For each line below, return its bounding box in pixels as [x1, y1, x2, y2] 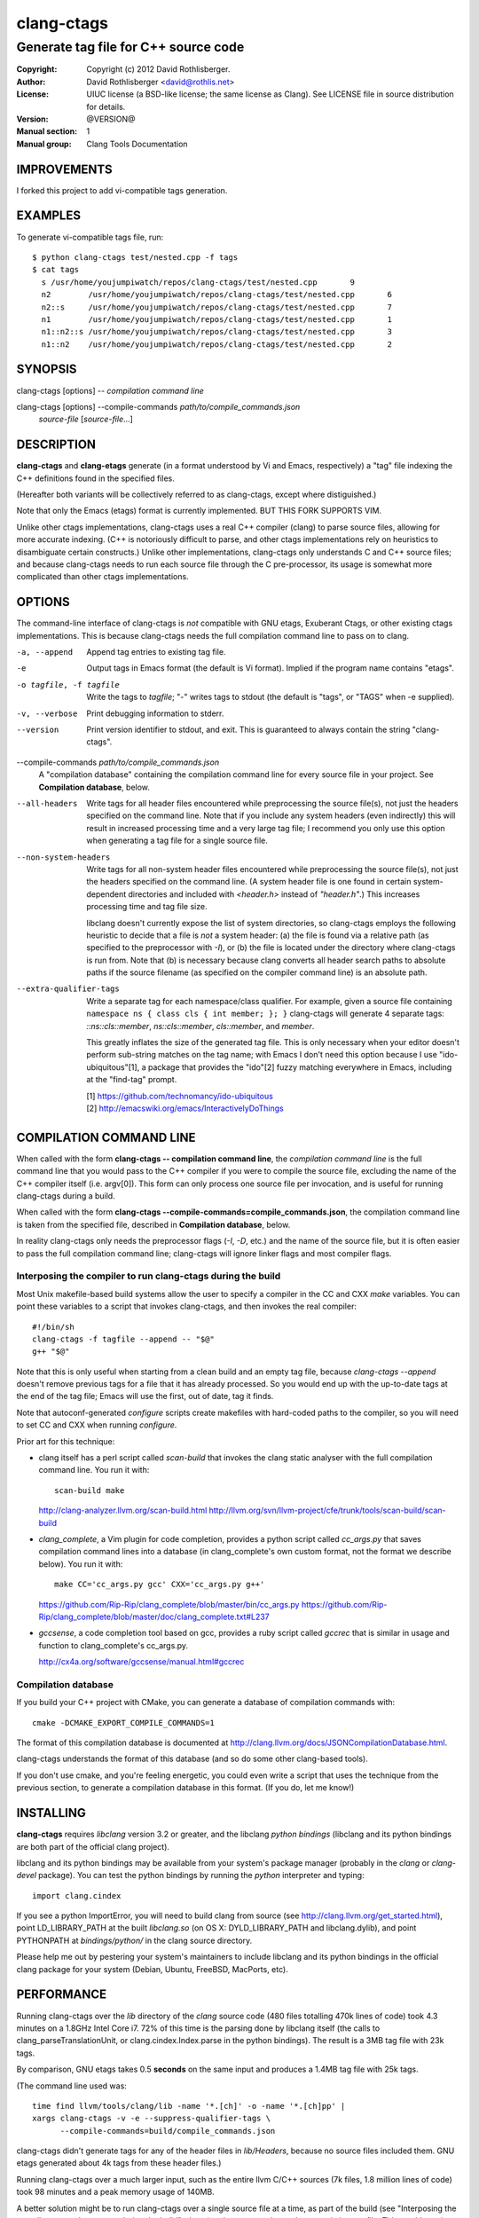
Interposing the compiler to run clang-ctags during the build [16, 1270, 281, 1282]
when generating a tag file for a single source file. [86, 835, 268, 846]
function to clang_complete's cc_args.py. [38, 1640, 189, 1650]
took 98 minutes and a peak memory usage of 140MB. [16, 2187, 215, 2198]
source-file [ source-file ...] [38, 413, 133, 425]
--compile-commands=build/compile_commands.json [59, 2126, 276, 2135]
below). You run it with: [38, 1558, 123, 1569]
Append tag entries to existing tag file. [86, 647, 226, 657]
